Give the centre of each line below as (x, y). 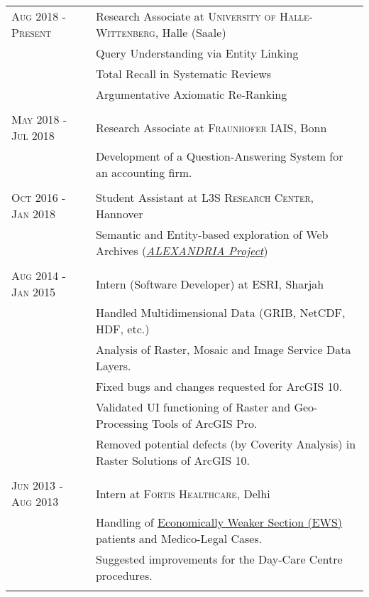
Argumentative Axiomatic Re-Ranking (191, 94)
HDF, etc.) (122, 329)
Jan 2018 (34, 214)
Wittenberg (125, 32)
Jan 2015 (34, 292)
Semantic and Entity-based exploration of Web (212, 234)
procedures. (124, 575)
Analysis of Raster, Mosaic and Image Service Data (223, 349)
